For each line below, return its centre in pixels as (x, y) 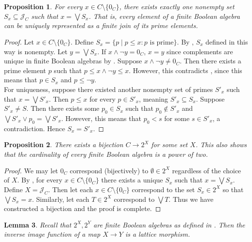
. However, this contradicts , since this (185, 70)
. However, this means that (101, 118)
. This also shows (221, 144)
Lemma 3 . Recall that (38, 224)
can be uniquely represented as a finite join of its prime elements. (101, 25)
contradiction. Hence (35, 128)
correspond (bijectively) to (109, 170)
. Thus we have (191, 199)
